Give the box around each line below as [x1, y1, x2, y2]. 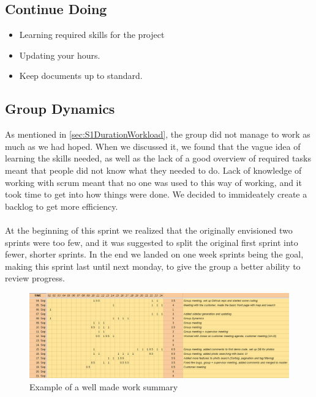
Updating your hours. [19, 48, 100, 61]
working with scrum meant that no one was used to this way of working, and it [5, 176, 302, 188]
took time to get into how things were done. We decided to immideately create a [5, 188, 307, 201]
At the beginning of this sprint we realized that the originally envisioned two [5, 223, 293, 236]
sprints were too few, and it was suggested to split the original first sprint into [5, 236, 298, 248]
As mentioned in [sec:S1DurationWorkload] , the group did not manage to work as [5, 128, 310, 141]
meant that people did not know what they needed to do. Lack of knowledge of [5, 163, 302, 176]
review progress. [5, 272, 65, 284]
